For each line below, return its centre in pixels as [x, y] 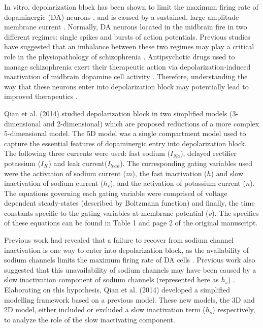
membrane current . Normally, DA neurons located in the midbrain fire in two [126, 27]
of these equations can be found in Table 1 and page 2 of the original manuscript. [131, 223]
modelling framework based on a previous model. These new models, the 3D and [129, 299]
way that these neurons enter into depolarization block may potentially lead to [126, 86]
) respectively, [234, 309]
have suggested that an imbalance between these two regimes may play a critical [129, 46]
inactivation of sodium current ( [54, 183]
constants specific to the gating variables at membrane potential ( [106, 212]
